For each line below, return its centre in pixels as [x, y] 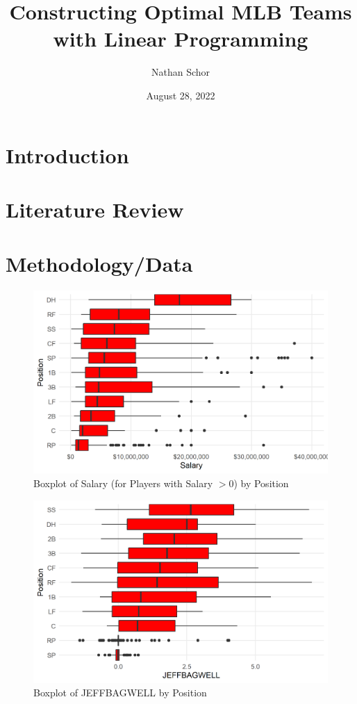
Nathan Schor [181, 72]
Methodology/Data [99, 264]
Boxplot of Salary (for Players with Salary [123, 483]
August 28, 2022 [181, 95]
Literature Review [95, 209]
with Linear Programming [181, 39]
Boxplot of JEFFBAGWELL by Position [120, 693]
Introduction [67, 155]
